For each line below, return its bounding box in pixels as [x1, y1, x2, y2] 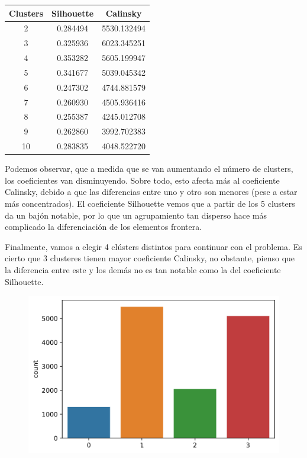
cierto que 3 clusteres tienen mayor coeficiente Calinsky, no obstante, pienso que [5, 252, 295, 264]
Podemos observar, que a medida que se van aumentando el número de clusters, [5, 162, 293, 175]
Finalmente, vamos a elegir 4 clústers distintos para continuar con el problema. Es [5, 240, 302, 252]
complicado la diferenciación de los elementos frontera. [5, 220, 202, 233]
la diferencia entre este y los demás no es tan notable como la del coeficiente [5, 263, 281, 276]
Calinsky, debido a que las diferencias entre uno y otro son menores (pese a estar [5, 185, 298, 198]
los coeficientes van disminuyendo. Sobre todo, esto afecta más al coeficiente [5, 174, 280, 186]
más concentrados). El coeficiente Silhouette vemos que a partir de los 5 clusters [5, 197, 295, 209]
